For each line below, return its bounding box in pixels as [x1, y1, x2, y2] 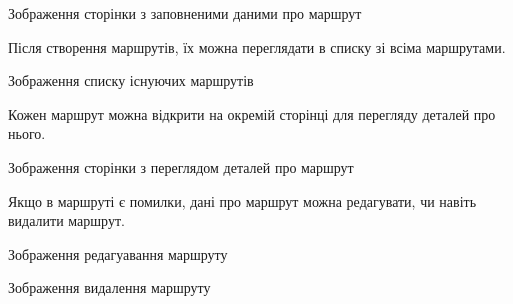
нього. [8, 123, 46, 144]
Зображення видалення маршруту [8, 277, 211, 298]
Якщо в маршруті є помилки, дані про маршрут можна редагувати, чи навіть [8, 190, 477, 211]
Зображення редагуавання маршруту [8, 243, 228, 264]
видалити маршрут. [8, 210, 125, 231]
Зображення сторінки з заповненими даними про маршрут [8, 3, 362, 23]
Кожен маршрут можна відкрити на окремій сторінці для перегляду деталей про [8, 103, 496, 124]
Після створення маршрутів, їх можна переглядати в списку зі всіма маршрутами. [8, 36, 506, 57]
